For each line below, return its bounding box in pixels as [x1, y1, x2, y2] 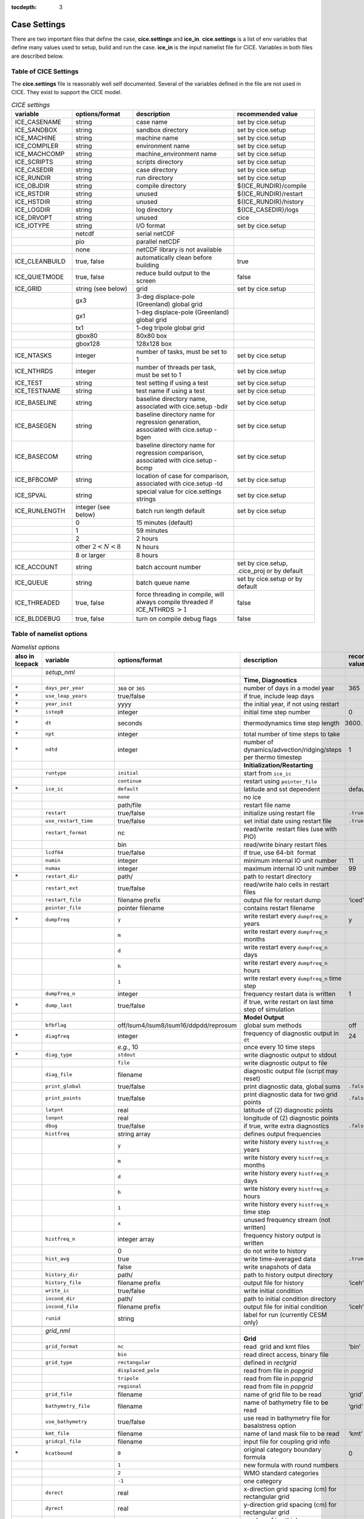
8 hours [136, 551, 158, 560]
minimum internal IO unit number [243, 856, 337, 865]
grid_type [45, 1359, 73, 1366]
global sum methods [243, 1021, 302, 1029]
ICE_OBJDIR [15, 181, 50, 190]
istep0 [45, 708, 64, 715]
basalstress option [243, 1421, 297, 1430]
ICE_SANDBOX [15, 125, 58, 134]
